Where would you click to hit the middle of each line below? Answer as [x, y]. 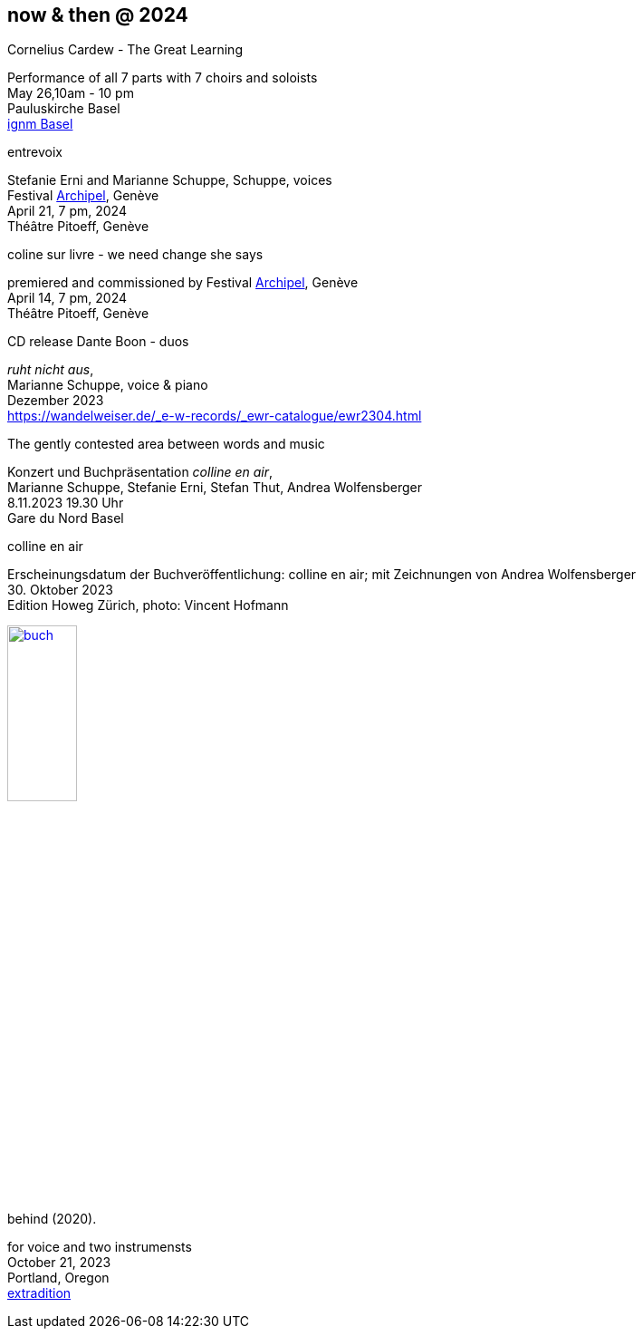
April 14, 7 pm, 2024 [67, 298]
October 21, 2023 [59, 1263]
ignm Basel [40, 124]
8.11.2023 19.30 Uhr [66, 503]
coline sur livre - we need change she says [135, 255]
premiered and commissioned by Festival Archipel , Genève [183, 283]
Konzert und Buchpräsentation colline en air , [140, 472]
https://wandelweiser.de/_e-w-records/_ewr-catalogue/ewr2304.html [215, 416]
